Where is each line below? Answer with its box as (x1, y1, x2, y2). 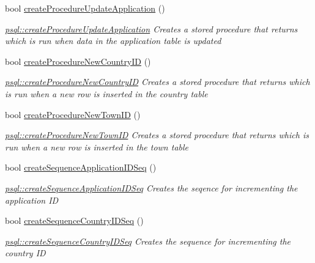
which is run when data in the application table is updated (5, 34, 221, 47)
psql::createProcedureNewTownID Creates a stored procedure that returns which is (5, 128, 309, 141)
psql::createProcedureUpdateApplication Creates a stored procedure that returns (5, 22, 298, 35)
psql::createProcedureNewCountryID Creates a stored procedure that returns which (5, 75, 310, 88)
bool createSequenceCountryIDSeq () (5, 214, 144, 227)
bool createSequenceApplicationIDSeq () (5, 161, 157, 174)
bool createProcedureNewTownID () (5, 108, 141, 120)
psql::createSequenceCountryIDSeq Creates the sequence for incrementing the (5, 234, 291, 247)
